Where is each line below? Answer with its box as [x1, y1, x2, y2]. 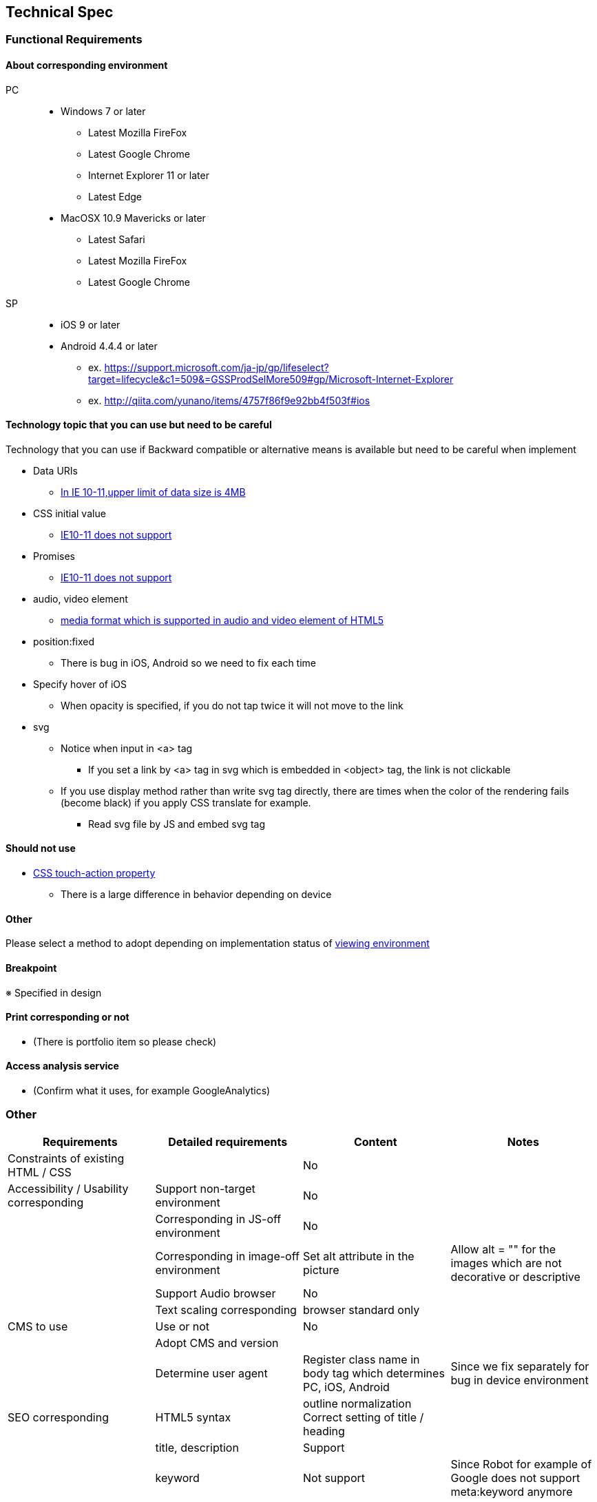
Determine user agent [155, 1366, 268, 1380]
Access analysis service [6, 1060, 119, 1072]
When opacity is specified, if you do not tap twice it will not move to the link [61, 699, 404, 711]
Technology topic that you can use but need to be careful [6, 419, 272, 431]
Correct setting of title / [303, 1410, 424, 1424]
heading [303, 1423, 345, 1438]
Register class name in [303, 1352, 420, 1366]
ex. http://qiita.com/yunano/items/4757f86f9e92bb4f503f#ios [88, 394, 370, 406]
